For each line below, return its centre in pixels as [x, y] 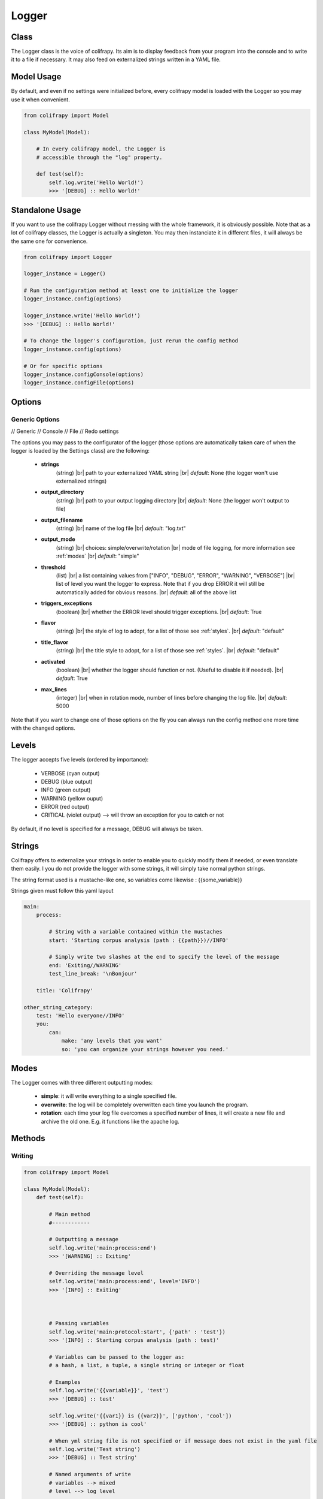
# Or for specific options [63, 366]
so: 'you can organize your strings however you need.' [145, 1049]
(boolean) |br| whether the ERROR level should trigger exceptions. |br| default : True [159, 612]
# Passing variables [79, 1323]
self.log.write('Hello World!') [96, 182]
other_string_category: [59, 1007]
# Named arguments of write [90, 1474]
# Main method [69, 1214]
